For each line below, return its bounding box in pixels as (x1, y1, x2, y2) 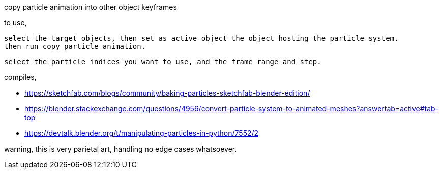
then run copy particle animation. (4, 42, 146, 50)
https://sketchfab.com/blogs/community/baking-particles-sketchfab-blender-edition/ (24, 89, 310, 97)
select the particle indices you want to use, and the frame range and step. (4, 57, 321, 66)
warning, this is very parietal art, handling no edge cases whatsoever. (4, 145, 237, 153)
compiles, (4, 73, 37, 81)
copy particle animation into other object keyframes (4, 3, 177, 11)
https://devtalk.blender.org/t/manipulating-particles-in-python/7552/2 (24, 129, 259, 137)
